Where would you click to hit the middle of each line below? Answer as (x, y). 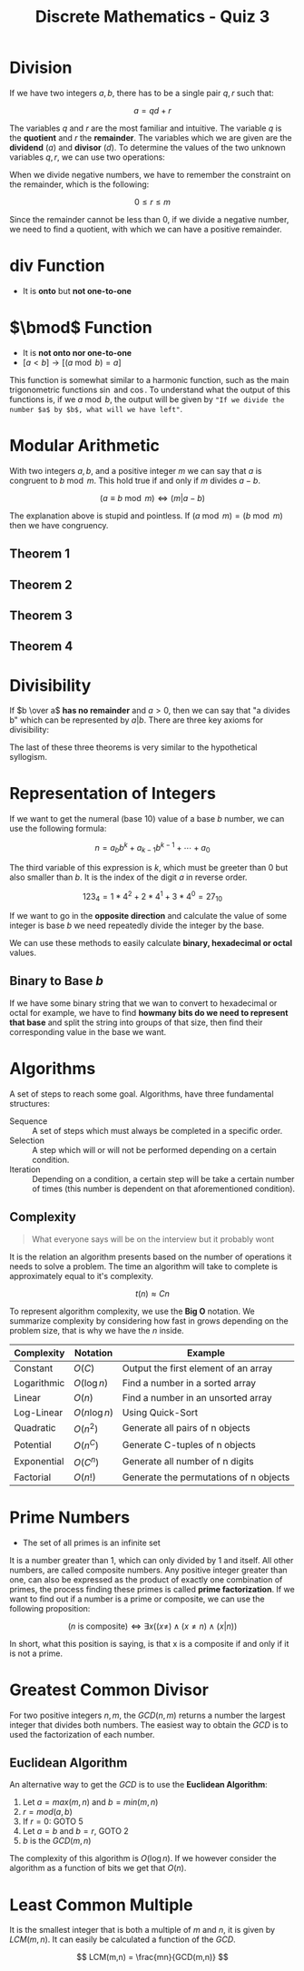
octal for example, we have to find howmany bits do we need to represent (149, 1012)
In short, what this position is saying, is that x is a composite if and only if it (149, 1643)
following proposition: (50, 1608)
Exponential (39, 1461)
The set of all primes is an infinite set (91, 1542)
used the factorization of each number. (82, 1734)
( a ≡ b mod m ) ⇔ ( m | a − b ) (152, 498)
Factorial (33, 1477)
